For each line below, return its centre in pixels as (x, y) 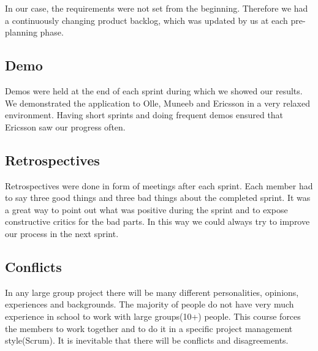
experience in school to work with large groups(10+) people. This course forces (153, 316)
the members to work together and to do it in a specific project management (149, 328)
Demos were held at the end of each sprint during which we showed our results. (154, 90)
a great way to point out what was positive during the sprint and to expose (146, 209)
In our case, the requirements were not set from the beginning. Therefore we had (157, 8)
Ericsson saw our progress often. (65, 126)
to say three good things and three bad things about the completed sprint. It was (158, 198)
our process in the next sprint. (62, 233)
